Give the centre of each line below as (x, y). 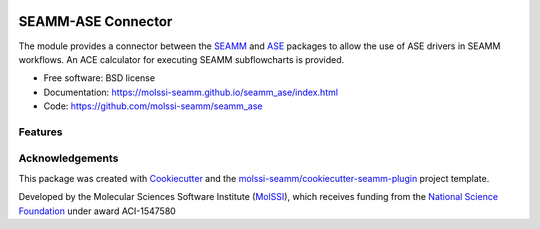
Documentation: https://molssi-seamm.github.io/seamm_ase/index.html (191, 92)
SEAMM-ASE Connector (95, 21)
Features (40, 132)
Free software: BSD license (99, 78)
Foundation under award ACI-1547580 (97, 211)
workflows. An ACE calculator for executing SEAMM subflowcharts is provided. (181, 59)
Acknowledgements (68, 158)
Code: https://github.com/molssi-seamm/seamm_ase (153, 106)
